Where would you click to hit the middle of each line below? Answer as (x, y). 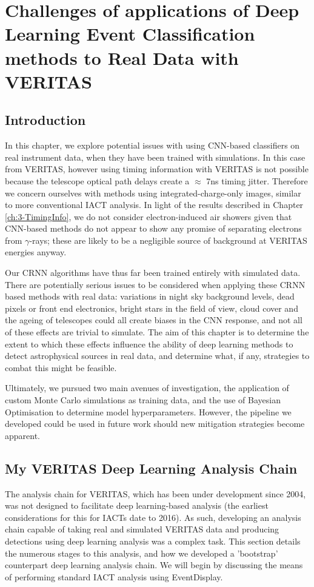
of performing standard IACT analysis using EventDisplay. (114, 576)
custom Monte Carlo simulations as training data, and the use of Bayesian (143, 400)
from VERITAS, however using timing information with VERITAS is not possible (157, 169)
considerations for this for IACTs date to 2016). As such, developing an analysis (153, 517)
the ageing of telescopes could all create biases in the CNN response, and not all (154, 320)
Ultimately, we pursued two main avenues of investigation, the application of (147, 388)
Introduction (45, 120)
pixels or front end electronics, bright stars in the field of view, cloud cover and (152, 308)
